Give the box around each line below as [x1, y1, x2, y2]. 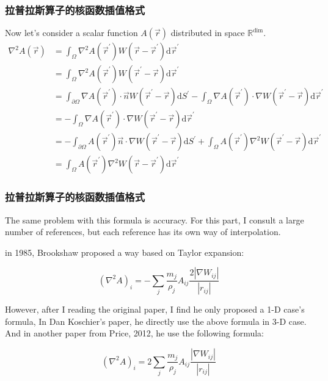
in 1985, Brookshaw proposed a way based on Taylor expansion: [5, 245, 244, 258]
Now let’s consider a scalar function [5, 26, 138, 39]
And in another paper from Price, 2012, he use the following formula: [5, 327, 264, 339]
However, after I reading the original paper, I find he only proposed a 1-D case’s [5, 303, 305, 316]
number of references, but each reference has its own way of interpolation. [5, 225, 281, 238]
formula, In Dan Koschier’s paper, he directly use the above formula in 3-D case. [5, 314, 307, 327]
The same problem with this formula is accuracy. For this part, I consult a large [5, 213, 304, 226]
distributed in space [170, 26, 245, 39]
